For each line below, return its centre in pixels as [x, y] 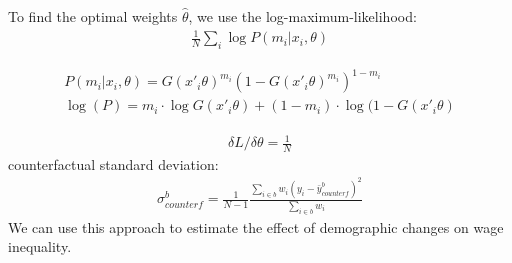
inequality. [40, 246]
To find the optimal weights [93, 16]
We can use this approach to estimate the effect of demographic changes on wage [256, 226]
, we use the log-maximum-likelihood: [302, 16]
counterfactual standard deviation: [113, 163]
